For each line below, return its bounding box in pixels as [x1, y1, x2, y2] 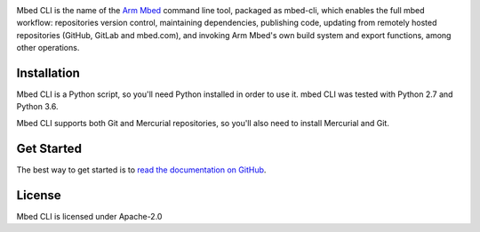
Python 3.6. [16, 101, 59, 112]
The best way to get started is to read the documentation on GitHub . [16, 164, 267, 175]
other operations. [16, 43, 80, 53]
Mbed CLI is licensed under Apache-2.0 [16, 211, 163, 221]
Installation [16, 65, 80, 80]
